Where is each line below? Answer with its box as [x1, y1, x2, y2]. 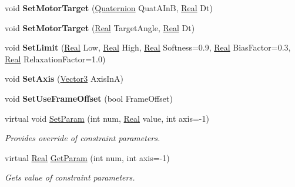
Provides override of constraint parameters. [5, 132, 160, 144]
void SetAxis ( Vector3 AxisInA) [5, 72, 123, 85]
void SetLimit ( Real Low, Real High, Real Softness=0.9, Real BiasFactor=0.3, [5, 41, 291, 54]
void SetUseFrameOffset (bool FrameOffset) [5, 92, 173, 104]
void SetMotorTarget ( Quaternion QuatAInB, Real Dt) [5, 2, 213, 14]
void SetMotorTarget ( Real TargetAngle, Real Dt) [5, 21, 195, 34]
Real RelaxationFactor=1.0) [5, 52, 106, 65]
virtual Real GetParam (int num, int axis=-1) [5, 151, 170, 163]
